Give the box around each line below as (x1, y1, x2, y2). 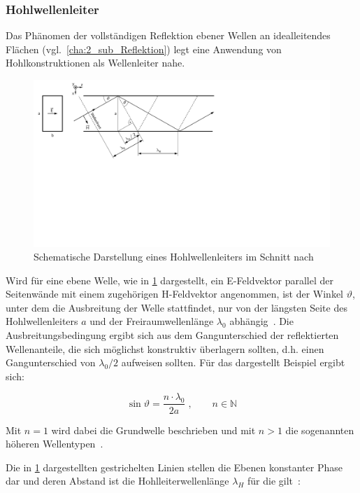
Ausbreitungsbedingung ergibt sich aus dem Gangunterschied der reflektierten (6, 328, 339, 342)
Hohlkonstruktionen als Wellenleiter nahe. (6, 55, 185, 70)
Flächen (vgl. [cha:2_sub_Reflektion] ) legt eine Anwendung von (6, 41, 282, 56)
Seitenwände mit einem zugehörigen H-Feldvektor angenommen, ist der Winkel (6, 286, 343, 301)
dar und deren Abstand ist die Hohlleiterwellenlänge (6, 473, 229, 488)
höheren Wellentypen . (6, 436, 103, 451)
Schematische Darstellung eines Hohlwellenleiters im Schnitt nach (34, 249, 314, 264)
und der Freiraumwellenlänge (89, 314, 214, 328)
